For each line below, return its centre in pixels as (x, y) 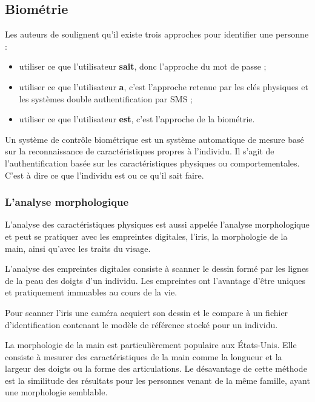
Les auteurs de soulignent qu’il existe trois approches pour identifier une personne (157, 34)
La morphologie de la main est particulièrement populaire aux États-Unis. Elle (151, 345)
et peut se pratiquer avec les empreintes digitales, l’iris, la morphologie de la (146, 236)
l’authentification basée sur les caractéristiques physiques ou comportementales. (152, 163)
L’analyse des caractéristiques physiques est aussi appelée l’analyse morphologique (157, 224)
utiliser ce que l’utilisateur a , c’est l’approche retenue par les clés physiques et (164, 86)
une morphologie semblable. (56, 392)
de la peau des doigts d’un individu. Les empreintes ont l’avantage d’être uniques (155, 280)
